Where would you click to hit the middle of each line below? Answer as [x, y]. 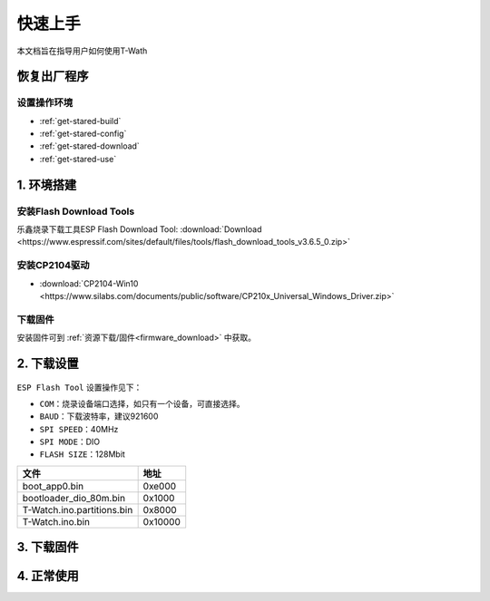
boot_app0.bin [53, 486]
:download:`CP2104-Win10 [89, 283]
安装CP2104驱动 [53, 266]
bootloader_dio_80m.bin [74, 498]
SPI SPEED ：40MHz [79, 429]
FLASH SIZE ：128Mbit [83, 454]
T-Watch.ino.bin [56, 521]
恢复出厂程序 [53, 77]
